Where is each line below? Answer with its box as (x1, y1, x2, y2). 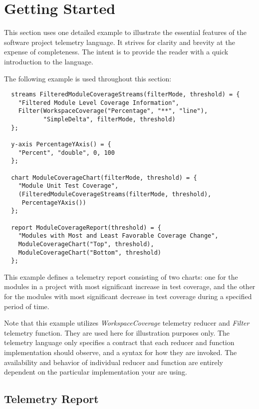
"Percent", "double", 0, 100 (18, 149, 115, 156)
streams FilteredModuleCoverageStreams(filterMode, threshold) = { (11, 91, 240, 98)
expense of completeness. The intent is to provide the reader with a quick (4, 46, 229, 57)
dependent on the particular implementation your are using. (4, 367, 187, 377)
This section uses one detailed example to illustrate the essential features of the (4, 27, 247, 37)
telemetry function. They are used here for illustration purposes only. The (4, 327, 230, 338)
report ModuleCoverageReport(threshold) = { (11, 224, 161, 231)
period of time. (4, 301, 49, 311)
